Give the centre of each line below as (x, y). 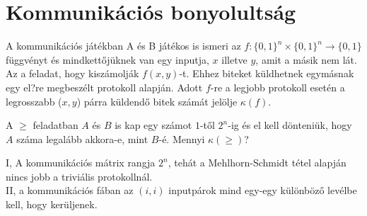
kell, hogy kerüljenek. (52, 204)
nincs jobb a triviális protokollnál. (79, 176)
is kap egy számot (153, 125)
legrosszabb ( (34, 101)
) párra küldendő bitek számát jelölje (157, 101)
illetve (234, 59)
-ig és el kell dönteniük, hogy (290, 125)
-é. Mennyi (182, 138)
